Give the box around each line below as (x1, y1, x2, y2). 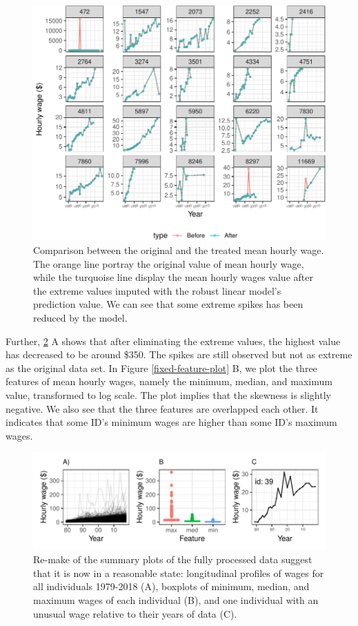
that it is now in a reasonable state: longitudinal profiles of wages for (33, 565, 324, 580)
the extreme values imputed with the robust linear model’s (33, 283, 281, 297)
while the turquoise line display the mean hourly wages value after (33, 270, 313, 284)
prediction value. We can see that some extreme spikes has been (33, 297, 304, 311)
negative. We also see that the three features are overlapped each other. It (6, 401, 319, 415)
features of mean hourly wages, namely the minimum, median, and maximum (6, 374, 332, 389)
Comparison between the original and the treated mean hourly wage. (33, 243, 324, 257)
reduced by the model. (33, 311, 128, 324)
